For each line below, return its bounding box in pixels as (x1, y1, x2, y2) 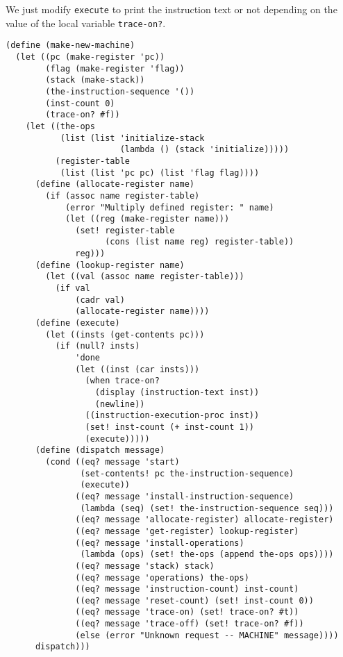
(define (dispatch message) (35, 445, 165, 456)
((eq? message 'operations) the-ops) (75, 572, 249, 583)
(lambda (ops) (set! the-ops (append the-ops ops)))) (80, 549, 334, 560)
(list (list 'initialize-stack (60, 133, 205, 143)
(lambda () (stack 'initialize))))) (119, 144, 290, 155)
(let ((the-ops (25, 121, 95, 131)
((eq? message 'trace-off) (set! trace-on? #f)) (75, 619, 304, 629)
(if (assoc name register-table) (45, 190, 200, 201)
